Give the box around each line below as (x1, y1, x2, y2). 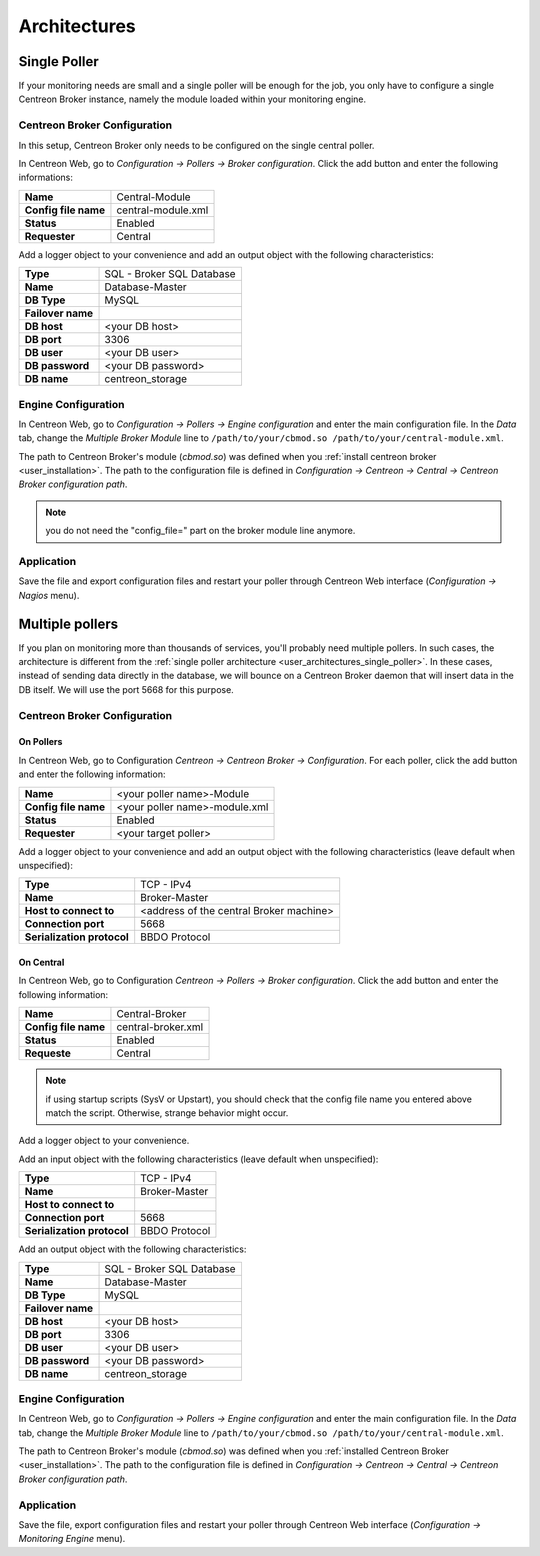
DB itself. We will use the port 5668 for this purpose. (18, 683, 234, 695)
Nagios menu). (18, 589, 80, 601)
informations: (18, 171, 74, 184)
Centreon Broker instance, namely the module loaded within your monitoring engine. (18, 93, 367, 105)
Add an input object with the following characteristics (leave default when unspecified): (18, 1153, 379, 1165)
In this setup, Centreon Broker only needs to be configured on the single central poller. (18, 139, 375, 151)
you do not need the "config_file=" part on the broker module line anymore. (45, 525, 356, 537)
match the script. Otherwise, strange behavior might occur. (45, 1106, 289, 1119)
